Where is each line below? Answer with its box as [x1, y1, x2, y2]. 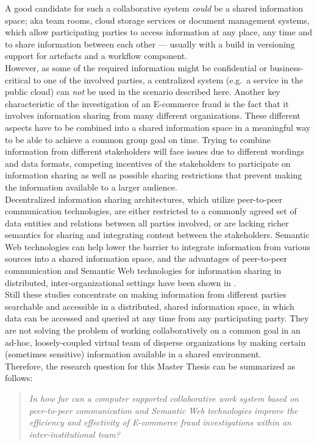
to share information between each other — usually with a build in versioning [5, 37, 295, 50]
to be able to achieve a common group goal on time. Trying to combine [5, 133, 271, 145]
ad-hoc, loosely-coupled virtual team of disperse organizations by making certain [5, 335, 306, 348]
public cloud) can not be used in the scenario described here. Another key [5, 85, 280, 98]
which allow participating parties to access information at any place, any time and [5, 26, 312, 38]
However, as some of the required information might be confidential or [5, 61, 268, 74]
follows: [5, 371, 33, 384]
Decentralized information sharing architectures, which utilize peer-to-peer [5, 192, 283, 205]
